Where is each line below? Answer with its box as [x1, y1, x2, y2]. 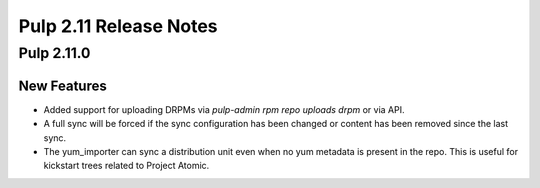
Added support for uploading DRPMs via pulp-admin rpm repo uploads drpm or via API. [43, 103, 405, 115]
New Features [18, 77, 107, 94]
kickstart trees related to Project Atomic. [43, 160, 210, 172]
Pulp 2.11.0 [18, 44, 91, 62]
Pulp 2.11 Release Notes [18, 15, 219, 37]
